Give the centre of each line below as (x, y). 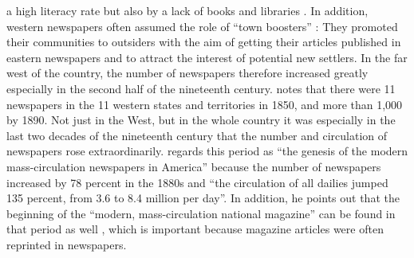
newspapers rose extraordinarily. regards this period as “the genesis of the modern (207, 151)
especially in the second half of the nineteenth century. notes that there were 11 (201, 88)
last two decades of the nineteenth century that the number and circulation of (197, 135)
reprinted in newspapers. (67, 244)
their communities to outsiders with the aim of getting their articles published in (204, 42)
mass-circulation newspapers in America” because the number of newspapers (194, 166)
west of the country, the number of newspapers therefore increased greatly (187, 73)
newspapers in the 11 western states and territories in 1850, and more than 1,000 (205, 104)
